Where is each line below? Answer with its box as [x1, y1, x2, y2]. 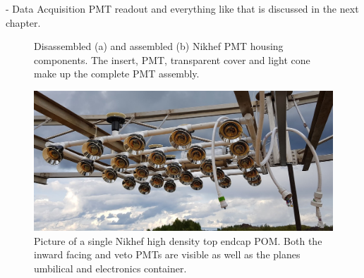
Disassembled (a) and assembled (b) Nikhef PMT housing [34, 39, 284, 53]
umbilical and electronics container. [34, 260, 187, 275]
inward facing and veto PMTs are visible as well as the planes [34, 247, 301, 262]
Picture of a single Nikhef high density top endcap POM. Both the [34, 233, 322, 248]
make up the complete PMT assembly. [34, 66, 200, 81]
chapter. [6, 15, 41, 30]
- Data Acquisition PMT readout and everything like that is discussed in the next [6, 1, 359, 15]
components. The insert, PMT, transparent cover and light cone [34, 52, 310, 67]
